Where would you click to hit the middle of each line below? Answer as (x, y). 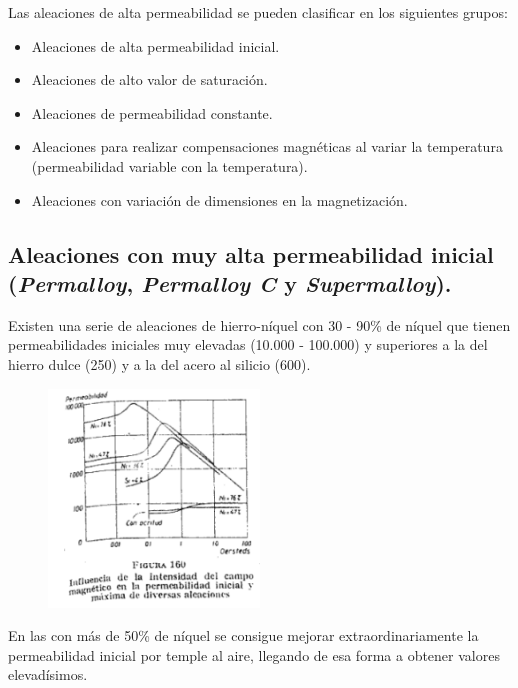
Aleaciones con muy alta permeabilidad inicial (251, 253)
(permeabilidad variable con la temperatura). (169, 165)
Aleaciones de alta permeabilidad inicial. (155, 45)
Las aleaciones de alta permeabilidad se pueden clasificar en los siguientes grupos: (258, 12)
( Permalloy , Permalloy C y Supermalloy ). (230, 282)
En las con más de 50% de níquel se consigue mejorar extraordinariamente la (243, 635)
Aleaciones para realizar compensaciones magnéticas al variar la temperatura (267, 146)
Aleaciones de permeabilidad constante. (152, 112)
